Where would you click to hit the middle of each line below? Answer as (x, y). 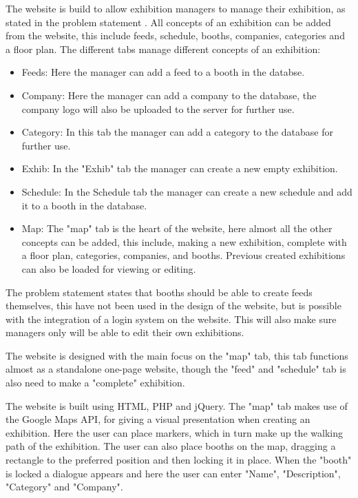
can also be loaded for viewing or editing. (109, 268)
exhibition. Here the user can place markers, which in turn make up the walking (174, 432)
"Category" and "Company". (64, 487)
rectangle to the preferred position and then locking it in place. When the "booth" (179, 460)
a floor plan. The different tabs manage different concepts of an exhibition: (163, 49)
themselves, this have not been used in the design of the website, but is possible (173, 305)
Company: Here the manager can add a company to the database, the (169, 95)
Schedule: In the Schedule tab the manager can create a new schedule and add (187, 191)
